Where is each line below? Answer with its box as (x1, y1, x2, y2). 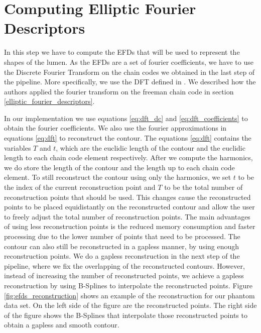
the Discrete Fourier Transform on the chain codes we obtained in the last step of (4, 66, 255, 77)
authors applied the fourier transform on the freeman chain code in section (4, 86, 234, 96)
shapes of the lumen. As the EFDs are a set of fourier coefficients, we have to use (4, 56, 253, 67)
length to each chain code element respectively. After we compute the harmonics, (4, 152, 253, 163)
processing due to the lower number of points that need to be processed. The (4, 231, 240, 241)
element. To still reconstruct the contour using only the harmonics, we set (4, 172, 231, 182)
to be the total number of (164, 182, 243, 192)
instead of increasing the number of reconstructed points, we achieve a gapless (4, 270, 244, 281)
